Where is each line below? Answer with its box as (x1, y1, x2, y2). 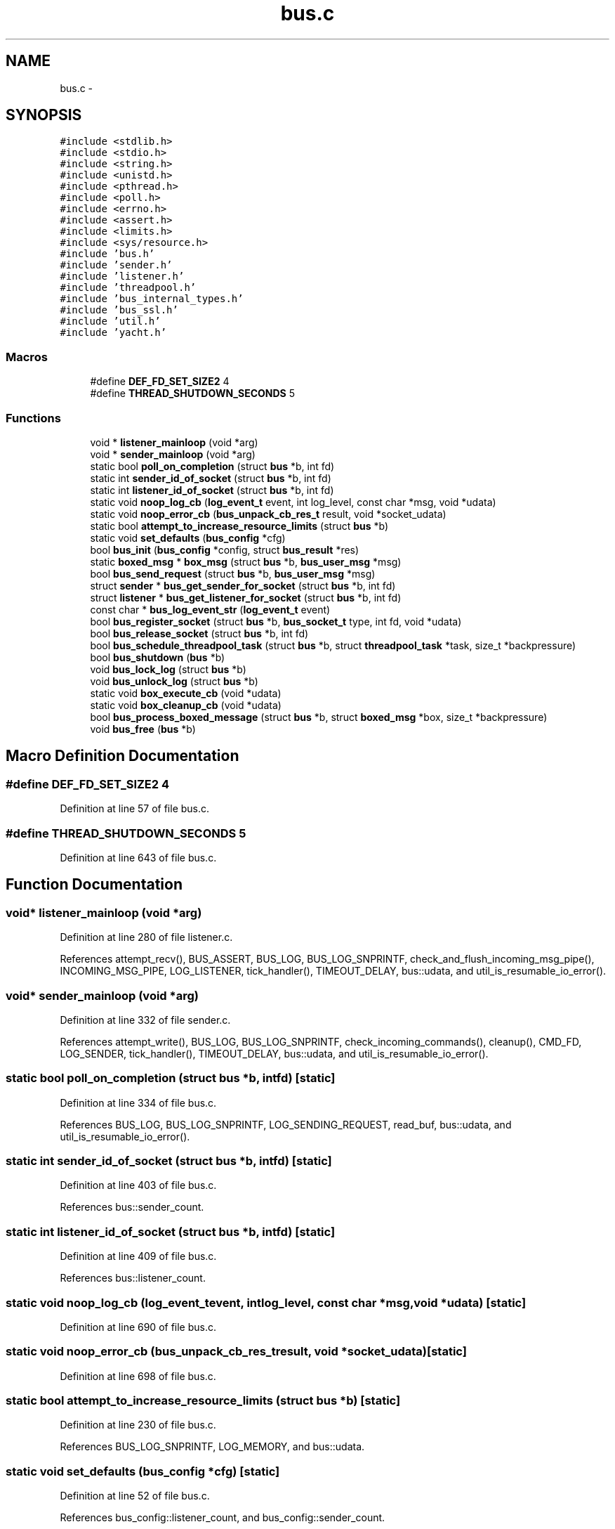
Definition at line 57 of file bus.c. (60, 802, 210, 815)
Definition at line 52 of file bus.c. (60, 1490, 210, 1502)
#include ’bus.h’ (60, 248, 155, 260)
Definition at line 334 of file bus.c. (60, 1096, 217, 1109)
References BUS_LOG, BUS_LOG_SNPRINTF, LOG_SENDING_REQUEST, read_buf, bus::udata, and (60, 1118, 512, 1131)
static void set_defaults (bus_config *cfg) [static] (6, 1464, 280, 1478)
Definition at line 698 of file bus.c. (60, 1369, 216, 1382)
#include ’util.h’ (60, 315, 161, 327)
